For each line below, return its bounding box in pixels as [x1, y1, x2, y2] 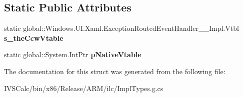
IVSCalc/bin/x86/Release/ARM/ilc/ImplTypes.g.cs [4, 83, 163, 93]
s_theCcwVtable [4, 32, 63, 43]
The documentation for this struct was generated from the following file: [4, 66, 225, 76]
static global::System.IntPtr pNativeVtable [4, 49, 141, 60]
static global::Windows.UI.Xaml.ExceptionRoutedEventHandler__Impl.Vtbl [4, 23, 239, 33]
